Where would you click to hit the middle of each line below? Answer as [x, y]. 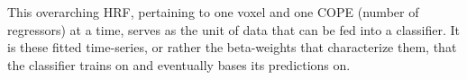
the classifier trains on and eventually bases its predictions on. [179, 64]
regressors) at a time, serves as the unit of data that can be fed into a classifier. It [234, 29]
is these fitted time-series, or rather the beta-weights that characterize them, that [232, 47]
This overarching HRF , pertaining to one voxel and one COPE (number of [213, 12]
